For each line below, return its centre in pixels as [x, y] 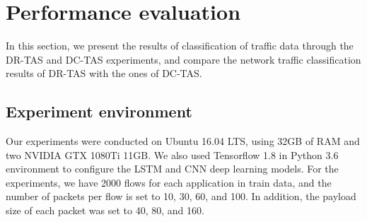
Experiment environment [99, 111]
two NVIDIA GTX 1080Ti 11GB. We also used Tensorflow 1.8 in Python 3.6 [172, 154]
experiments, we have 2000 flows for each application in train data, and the [169, 182]
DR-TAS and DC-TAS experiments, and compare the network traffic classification [183, 59]
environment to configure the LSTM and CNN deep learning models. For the [172, 169]
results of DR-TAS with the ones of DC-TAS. [104, 73]
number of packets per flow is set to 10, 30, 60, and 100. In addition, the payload [181, 196]
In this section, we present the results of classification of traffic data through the [180, 46]
